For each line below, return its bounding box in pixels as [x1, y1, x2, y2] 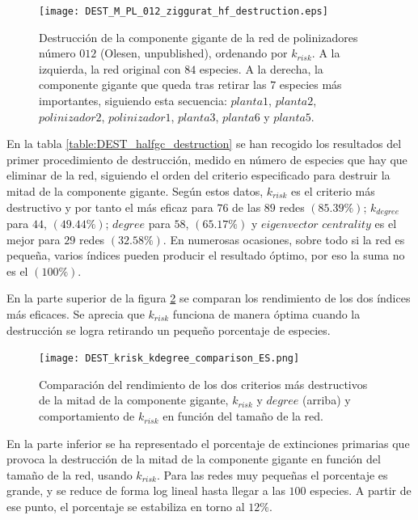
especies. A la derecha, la [199, 60, 323, 77]
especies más [279, 76, 342, 93]
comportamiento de [39, 408, 135, 425]
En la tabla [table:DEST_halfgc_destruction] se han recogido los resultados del [6, 135, 402, 152]
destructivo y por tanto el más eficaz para [6, 198, 213, 215]
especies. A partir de [310, 482, 412, 499]
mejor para [6, 230, 61, 247]
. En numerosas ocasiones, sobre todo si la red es [163, 230, 405, 247]
